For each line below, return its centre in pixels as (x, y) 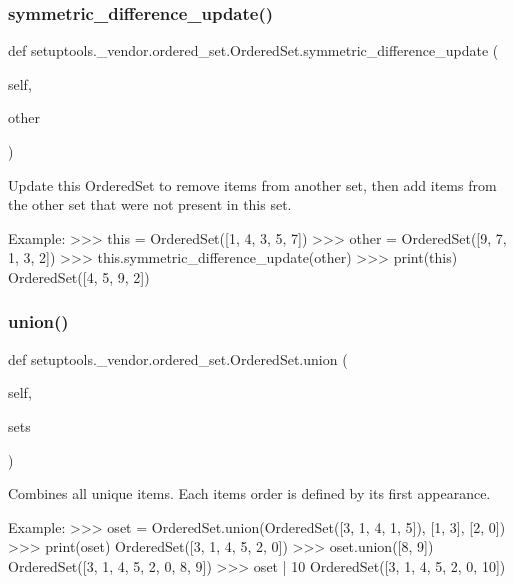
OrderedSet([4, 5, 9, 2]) (79, 276)
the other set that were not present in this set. (150, 204)
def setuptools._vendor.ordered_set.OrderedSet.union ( (178, 358)
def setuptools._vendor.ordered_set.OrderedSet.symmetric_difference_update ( (253, 50)
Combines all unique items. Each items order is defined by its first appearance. (249, 493)
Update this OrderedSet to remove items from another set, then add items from (252, 184)
